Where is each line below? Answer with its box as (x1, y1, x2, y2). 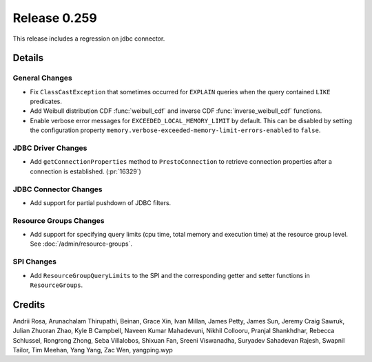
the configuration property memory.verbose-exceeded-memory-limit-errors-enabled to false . (30, 126, 321, 134)
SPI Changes (12, 257, 56, 266)
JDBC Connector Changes (12, 184, 103, 194)
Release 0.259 (12, 10, 98, 25)
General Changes (12, 73, 72, 83)
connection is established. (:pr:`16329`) (30, 167, 141, 175)
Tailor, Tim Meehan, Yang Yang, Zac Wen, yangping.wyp (12, 346, 174, 354)
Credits (12, 299, 45, 310)
